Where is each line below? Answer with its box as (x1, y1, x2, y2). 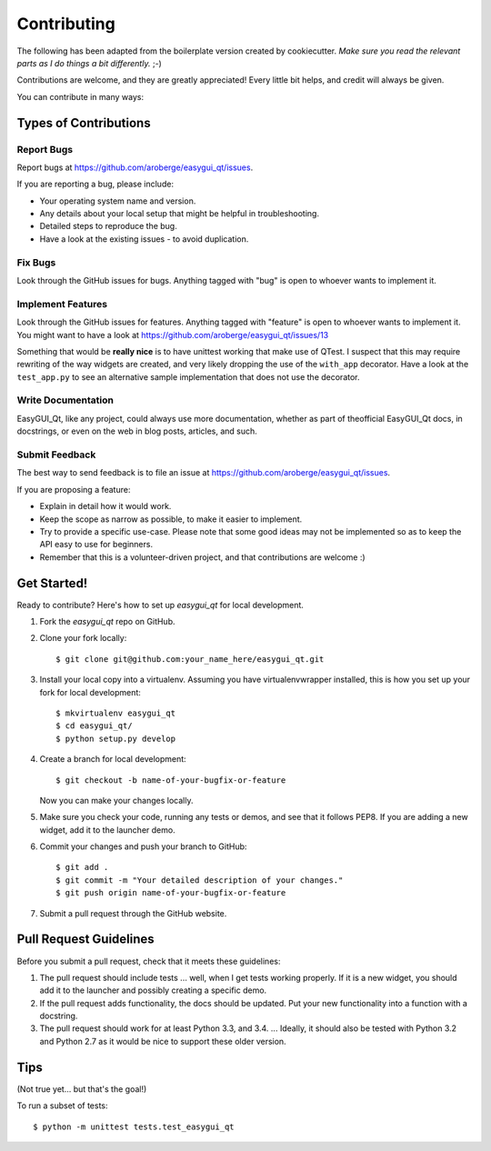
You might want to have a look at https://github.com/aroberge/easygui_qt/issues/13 (16, 329, 329, 340)
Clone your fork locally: (39, 633, 127, 644)
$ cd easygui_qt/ (55, 721, 133, 731)
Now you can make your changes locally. (39, 795, 194, 806)
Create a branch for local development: (39, 754, 186, 765)
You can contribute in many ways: (16, 91, 145, 102)
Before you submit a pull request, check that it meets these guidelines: (16, 956, 281, 966)
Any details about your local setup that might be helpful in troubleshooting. (39, 208, 320, 219)
